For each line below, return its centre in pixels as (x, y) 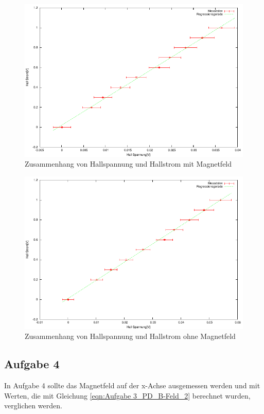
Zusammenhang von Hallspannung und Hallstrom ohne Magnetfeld (130, 336)
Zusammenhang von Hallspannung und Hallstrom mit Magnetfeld (128, 164)
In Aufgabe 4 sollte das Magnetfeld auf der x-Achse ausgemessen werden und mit (132, 385)
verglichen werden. (33, 406)
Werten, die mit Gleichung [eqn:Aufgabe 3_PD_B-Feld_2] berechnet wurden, (127, 395)
